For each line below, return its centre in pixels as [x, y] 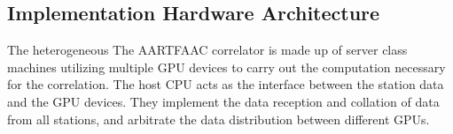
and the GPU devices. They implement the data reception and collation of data [223, 101]
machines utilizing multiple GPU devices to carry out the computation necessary [226, 67]
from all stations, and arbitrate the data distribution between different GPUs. [219, 119]
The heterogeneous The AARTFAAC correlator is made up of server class [207, 50]
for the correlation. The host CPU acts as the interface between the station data [226, 84]
